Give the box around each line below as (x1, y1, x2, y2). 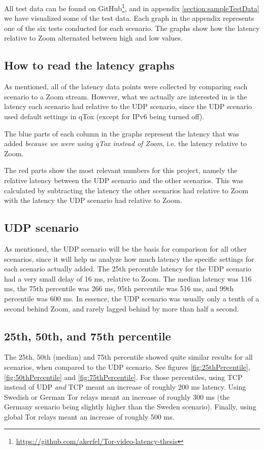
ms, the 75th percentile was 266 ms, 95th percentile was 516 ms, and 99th (4, 283, 234, 294)
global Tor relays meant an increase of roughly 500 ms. (4, 411, 175, 422)
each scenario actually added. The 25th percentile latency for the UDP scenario (4, 263, 251, 274)
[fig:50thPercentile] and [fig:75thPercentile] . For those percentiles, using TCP (4, 371, 243, 382)
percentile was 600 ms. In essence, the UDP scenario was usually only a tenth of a (4, 293, 259, 303)
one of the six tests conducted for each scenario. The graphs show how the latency (4, 22, 260, 33)
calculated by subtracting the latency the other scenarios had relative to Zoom (4, 185, 249, 195)
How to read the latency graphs (4, 57, 175, 73)
